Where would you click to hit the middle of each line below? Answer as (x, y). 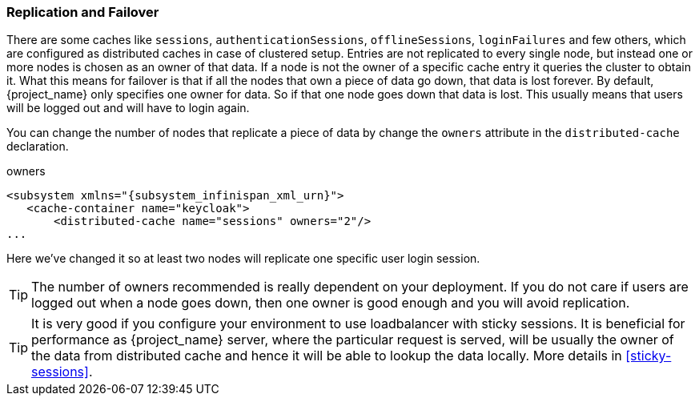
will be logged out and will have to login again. (128, 108)
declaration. (38, 147)
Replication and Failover (83, 12)
